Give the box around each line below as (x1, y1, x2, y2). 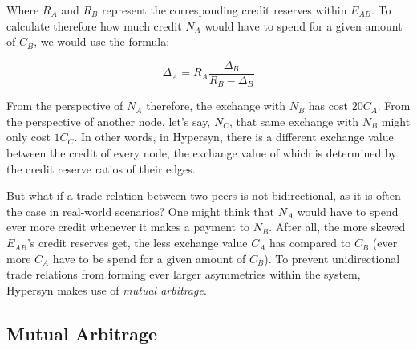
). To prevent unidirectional (264, 250, 400, 267)
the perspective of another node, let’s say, (6, 112, 211, 129)
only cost (6, 128, 51, 145)
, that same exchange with (229, 112, 359, 129)
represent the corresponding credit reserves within (101, 2, 347, 18)
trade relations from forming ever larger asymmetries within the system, (6, 266, 361, 283)
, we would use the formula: (34, 33, 170, 50)
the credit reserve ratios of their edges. (6, 160, 196, 177)
